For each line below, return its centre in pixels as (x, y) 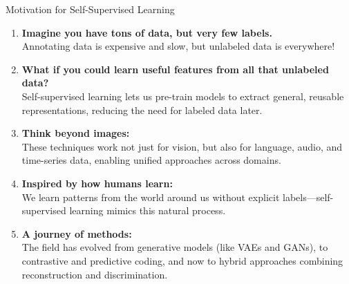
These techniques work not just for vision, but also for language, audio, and (182, 146)
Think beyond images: (76, 133)
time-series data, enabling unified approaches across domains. (151, 160)
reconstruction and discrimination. (95, 274)
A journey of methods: (77, 233)
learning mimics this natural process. (148, 210)
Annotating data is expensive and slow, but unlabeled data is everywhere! (178, 46)
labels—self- (308, 197)
